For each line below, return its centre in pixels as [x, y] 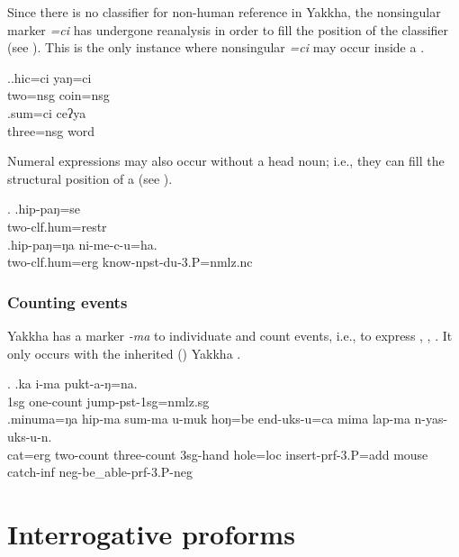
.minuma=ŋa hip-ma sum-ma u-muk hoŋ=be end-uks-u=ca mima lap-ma [209, 419]
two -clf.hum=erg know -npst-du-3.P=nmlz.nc [130, 262]
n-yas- [431, 419]
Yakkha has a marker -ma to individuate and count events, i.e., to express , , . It [230, 335]
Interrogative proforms [151, 533]
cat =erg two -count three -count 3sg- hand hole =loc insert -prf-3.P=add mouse [218, 454]
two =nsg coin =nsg [58, 95]
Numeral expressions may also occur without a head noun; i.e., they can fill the [226, 161]
